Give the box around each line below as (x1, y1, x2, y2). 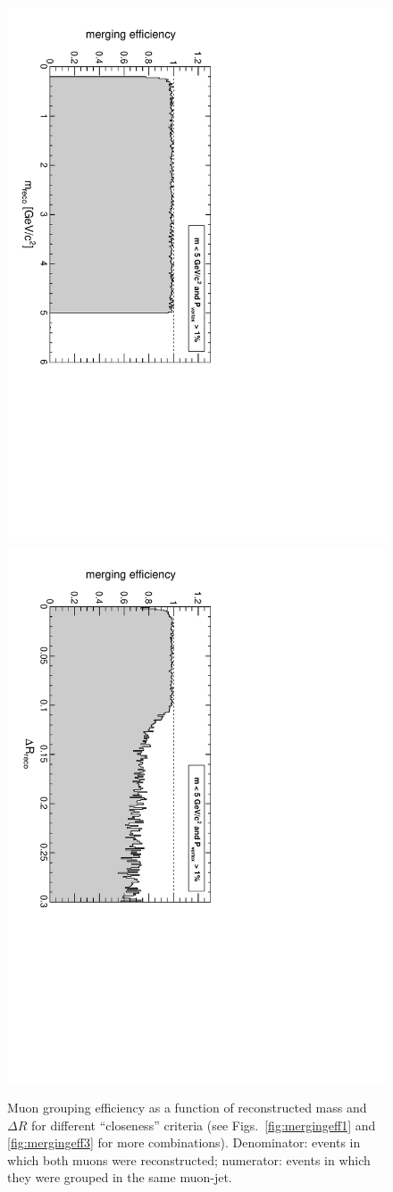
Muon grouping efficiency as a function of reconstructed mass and (7, 1098, 367, 1117)
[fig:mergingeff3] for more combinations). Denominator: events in (7, 1133, 361, 1152)
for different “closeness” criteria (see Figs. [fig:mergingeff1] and (30, 1115, 376, 1134)
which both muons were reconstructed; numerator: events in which (7, 1150, 371, 1169)
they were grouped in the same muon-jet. (7, 1168, 232, 1187)
